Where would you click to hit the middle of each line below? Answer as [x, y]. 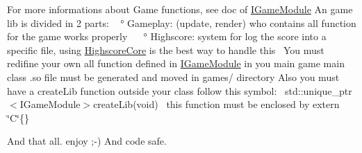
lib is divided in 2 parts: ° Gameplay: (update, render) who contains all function [182, 22]
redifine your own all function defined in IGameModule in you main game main [176, 63]
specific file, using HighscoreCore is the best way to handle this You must [166, 49]
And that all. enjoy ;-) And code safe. [87, 141]
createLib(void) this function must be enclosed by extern [216, 104]
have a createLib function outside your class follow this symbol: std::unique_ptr [180, 90]
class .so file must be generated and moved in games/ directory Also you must [173, 76]
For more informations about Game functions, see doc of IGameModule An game [180, 9]
